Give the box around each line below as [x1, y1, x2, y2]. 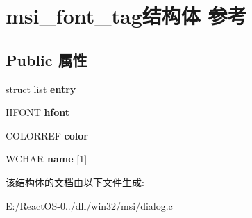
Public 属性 [6, 49, 87, 70]
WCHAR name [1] [6, 151, 87, 166]
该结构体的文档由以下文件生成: [6, 174, 144, 189]
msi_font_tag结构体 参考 [6, 1, 247, 30]
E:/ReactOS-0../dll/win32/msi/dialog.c [6, 198, 173, 212]
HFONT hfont [6, 105, 70, 119]
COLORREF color [6, 128, 88, 142]
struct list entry [6, 81, 76, 96]
